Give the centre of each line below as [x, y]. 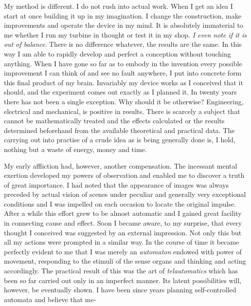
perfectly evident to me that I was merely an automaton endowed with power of [123, 251]
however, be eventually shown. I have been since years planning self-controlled [120, 290]
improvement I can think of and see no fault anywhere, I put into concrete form [123, 73]
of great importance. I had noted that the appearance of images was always [116, 184]
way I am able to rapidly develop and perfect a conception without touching [117, 53]
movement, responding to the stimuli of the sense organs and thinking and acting [125, 261]
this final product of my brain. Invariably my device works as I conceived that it [124, 82]
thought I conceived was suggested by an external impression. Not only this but [123, 232]
